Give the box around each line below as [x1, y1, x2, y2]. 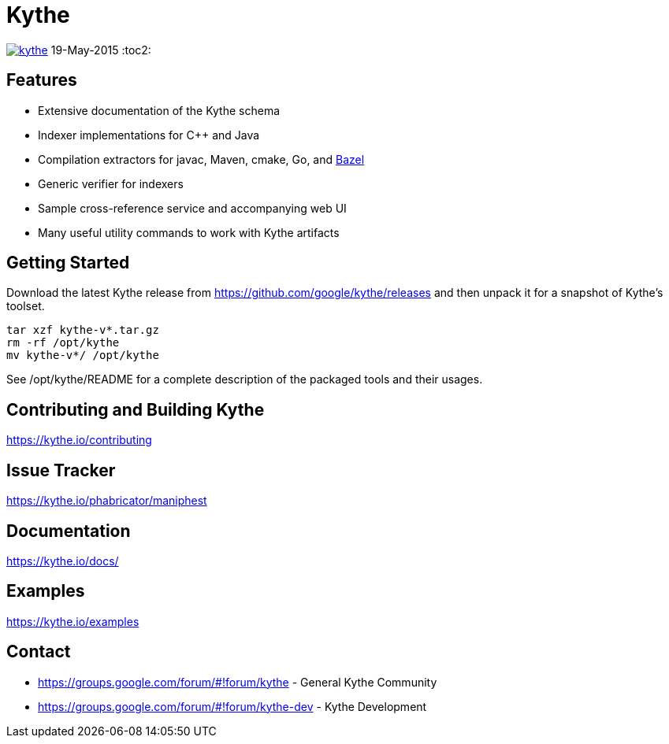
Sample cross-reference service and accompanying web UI [38, 201, 347, 215]
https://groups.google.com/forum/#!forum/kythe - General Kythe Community [38, 675, 437, 689]
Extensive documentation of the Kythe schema [38, 103, 281, 117]
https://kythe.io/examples [6, 614, 139, 628]
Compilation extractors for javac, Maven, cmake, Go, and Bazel [38, 152, 365, 166]
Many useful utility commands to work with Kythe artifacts [38, 225, 340, 239]
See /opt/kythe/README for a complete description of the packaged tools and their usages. [6, 372, 483, 387]
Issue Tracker [6, 460, 116, 480]
